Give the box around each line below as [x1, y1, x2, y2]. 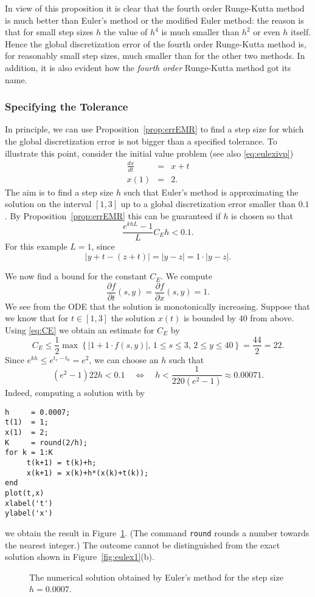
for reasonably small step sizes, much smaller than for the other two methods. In [5, 49, 305, 62]
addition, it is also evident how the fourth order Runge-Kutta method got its [5, 61, 291, 73]
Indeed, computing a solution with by [5, 386, 145, 399]
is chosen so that [231, 209, 293, 222]
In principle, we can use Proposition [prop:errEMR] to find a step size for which [5, 123, 304, 135]
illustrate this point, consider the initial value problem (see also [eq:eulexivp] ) [5, 146, 294, 159]
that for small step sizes [5, 26, 94, 38]
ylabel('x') [5, 509, 53, 518]
